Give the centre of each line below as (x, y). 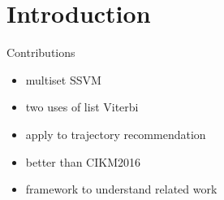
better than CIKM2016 (83, 161)
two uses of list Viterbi (82, 107)
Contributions (41, 52)
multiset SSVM (63, 79)
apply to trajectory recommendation (116, 134)
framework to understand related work (121, 189)
